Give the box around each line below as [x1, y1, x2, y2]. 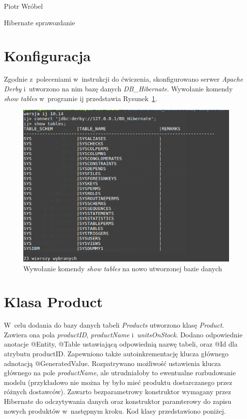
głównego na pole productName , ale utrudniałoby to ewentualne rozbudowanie [4, 367, 236, 378]
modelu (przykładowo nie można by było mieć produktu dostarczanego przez [4, 377, 232, 387]
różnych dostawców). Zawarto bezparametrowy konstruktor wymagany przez [4, 386, 231, 397]
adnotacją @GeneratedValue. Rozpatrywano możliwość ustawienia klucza [4, 358, 221, 368]
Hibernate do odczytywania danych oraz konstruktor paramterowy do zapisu [4, 396, 231, 406]
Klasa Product [4, 292, 103, 312]
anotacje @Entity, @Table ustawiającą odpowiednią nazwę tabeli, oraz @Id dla [4, 339, 238, 349]
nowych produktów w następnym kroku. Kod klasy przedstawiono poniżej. [4, 405, 226, 416]
